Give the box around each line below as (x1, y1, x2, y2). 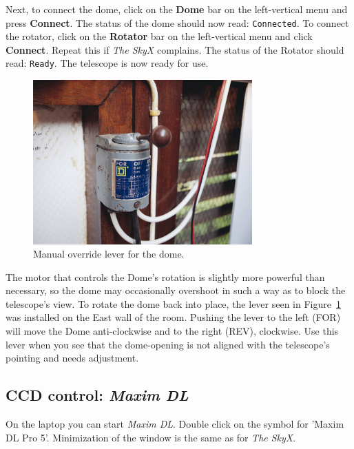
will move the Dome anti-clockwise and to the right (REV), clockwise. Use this (6, 324, 339, 338)
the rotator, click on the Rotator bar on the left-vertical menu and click (6, 29, 313, 43)
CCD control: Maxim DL (6, 384, 189, 406)
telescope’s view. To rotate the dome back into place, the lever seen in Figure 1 (6, 296, 341, 311)
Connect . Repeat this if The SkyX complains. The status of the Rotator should (6, 42, 344, 56)
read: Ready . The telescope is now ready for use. (6, 56, 209, 70)
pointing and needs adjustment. (6, 351, 139, 365)
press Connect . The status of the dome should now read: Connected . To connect (6, 15, 349, 30)
